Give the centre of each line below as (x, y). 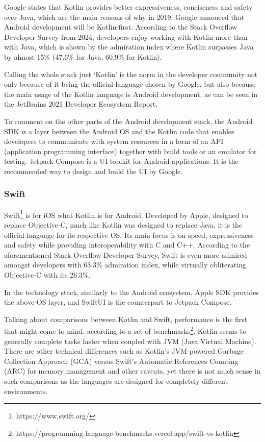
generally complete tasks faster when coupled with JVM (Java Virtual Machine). (130, 341)
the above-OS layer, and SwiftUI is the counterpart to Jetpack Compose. (118, 302)
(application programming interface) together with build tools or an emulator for (130, 151)
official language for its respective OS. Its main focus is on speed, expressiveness (129, 235)
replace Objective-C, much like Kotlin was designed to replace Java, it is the (123, 224)
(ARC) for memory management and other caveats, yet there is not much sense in (132, 371)
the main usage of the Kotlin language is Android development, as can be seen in (131, 94)
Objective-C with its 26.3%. (47, 274)
